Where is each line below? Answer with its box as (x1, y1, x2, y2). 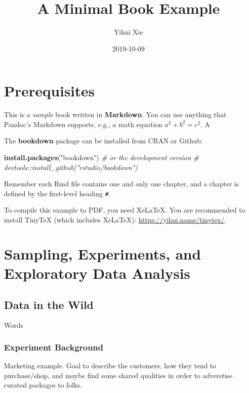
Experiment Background (4, 341, 103, 353)
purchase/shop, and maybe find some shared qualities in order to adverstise (4, 370, 233, 380)
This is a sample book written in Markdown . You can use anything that (4, 109, 227, 120)
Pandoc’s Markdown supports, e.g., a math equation (4, 119, 163, 129)
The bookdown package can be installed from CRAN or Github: (4, 135, 203, 146)
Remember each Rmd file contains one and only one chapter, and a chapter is (4, 178, 239, 189)
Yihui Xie (114, 27, 143, 37)
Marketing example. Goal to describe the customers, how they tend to (4, 360, 216, 371)
